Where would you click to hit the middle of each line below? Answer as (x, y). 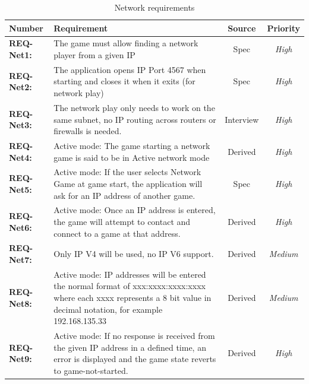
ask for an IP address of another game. (124, 195)
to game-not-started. (91, 370)
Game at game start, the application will (128, 183)
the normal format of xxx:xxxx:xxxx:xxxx (130, 286)
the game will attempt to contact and (122, 221)
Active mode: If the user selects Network (127, 172)
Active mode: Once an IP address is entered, (135, 210)
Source (242, 28)
